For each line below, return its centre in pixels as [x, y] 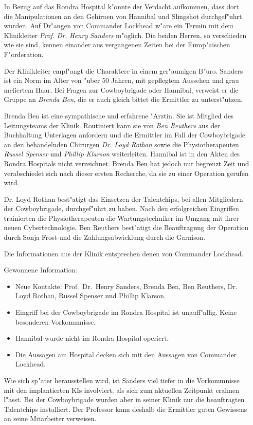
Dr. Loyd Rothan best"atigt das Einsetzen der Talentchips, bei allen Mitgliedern [124, 199]
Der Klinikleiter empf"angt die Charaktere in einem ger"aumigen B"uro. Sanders [124, 70]
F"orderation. [24, 54]
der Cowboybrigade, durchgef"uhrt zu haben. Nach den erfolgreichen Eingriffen [122, 208]
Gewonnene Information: [41, 270]
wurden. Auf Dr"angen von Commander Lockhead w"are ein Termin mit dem [119, 26]
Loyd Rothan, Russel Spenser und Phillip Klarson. [91, 296]
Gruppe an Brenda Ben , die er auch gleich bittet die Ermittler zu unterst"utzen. [123, 99]
